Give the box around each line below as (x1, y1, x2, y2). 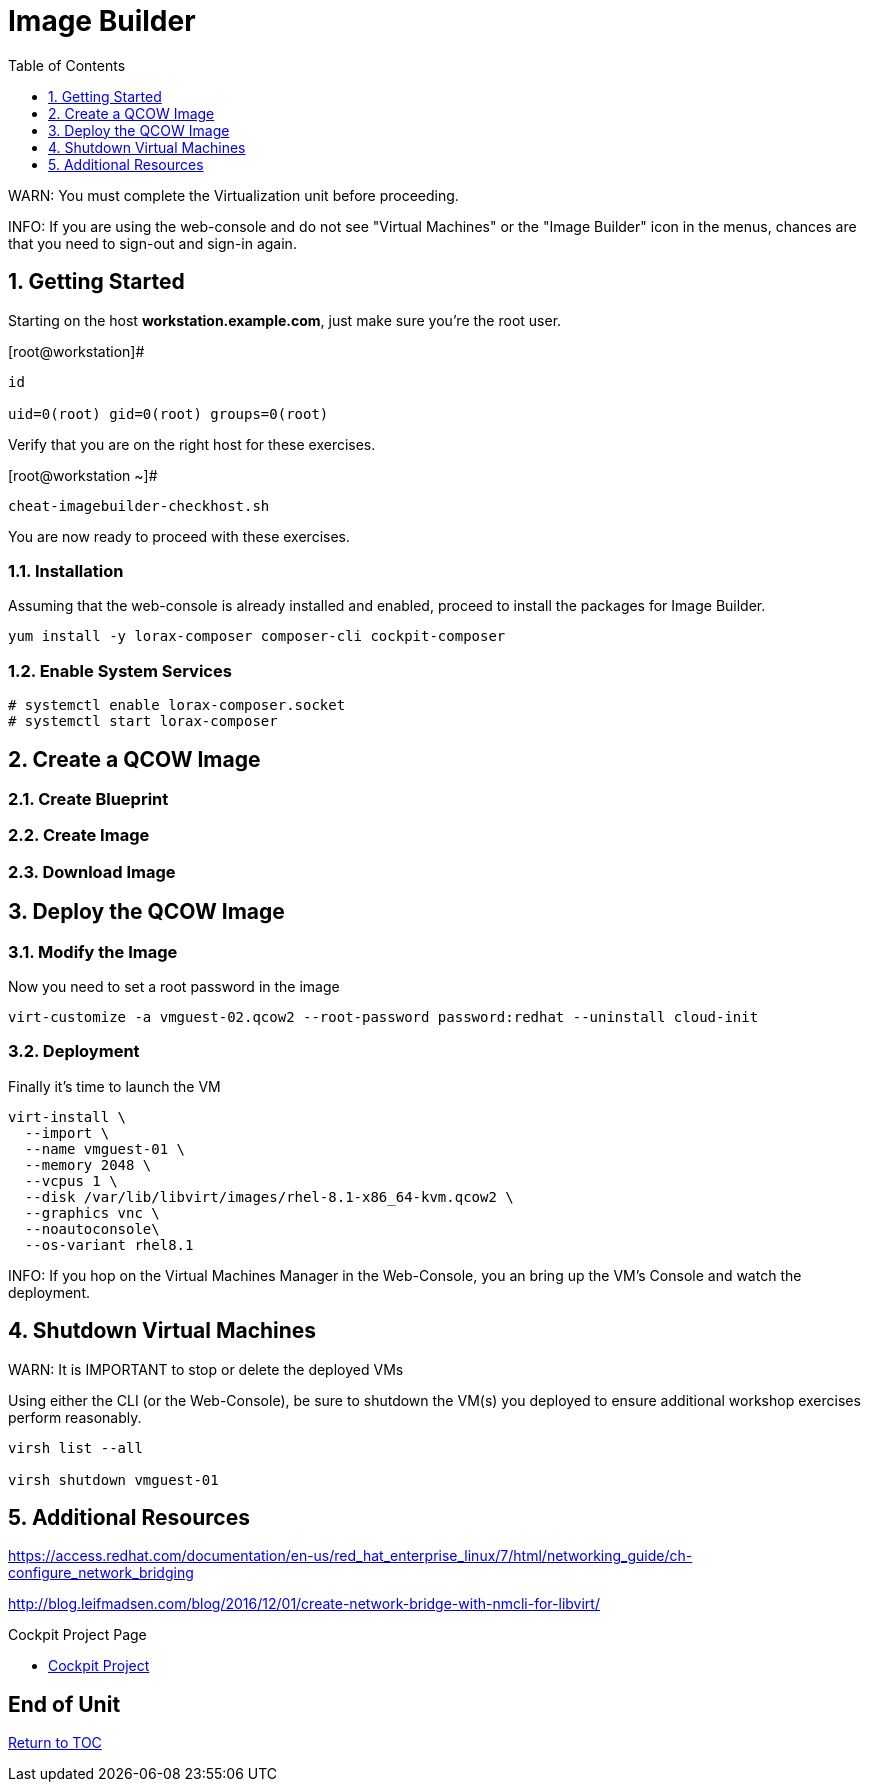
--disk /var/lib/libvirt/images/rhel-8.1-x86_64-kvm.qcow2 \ (24, 1188, 514, 1205)
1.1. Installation (8, 560, 124, 581)
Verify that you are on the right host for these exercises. (8, 435, 376, 453)
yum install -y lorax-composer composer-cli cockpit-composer (8, 628, 506, 645)
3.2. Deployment (8, 1041, 140, 1062)
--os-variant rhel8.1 (24, 1236, 194, 1253)
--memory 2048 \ (24, 1156, 152, 1173)
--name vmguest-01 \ (24, 1140, 186, 1157)
